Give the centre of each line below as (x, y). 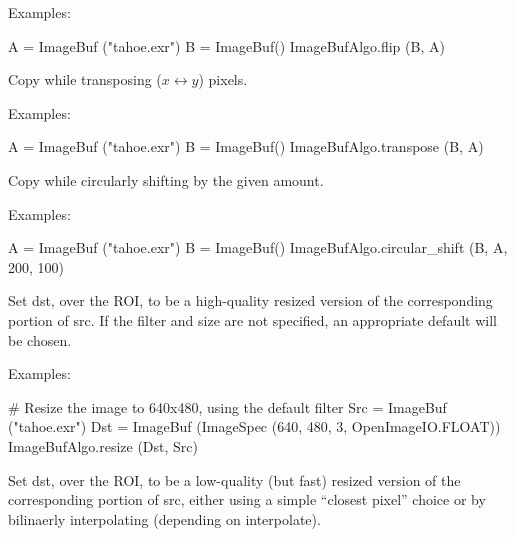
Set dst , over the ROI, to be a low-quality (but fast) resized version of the (234, 479)
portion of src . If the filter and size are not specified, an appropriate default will (252, 319)
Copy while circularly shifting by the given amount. (166, 179)
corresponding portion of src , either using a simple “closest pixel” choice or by (247, 499)
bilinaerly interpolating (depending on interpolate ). (164, 518)
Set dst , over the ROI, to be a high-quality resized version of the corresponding (250, 300)
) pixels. (223, 79)
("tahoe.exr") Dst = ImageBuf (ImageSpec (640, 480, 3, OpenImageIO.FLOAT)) (254, 426)
